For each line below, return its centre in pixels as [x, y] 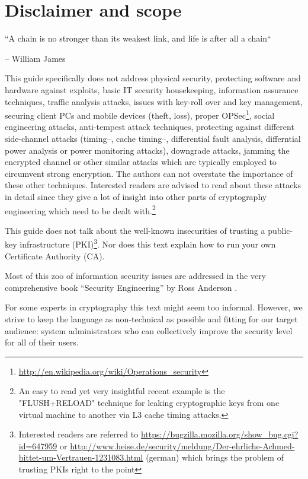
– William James [35, 58]
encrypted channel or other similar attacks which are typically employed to [141, 162]
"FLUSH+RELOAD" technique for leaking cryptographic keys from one [149, 402]
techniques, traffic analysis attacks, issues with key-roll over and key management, [154, 101]
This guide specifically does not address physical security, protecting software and [153, 78]
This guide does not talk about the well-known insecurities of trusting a [135, 230]
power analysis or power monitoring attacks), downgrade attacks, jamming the [147, 150]
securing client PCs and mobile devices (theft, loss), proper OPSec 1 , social [140, 114]
